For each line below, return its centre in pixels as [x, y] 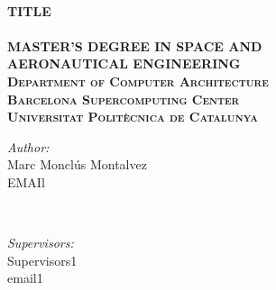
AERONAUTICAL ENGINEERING [124, 63]
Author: [28, 146]
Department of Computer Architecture [138, 81]
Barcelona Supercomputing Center [124, 99]
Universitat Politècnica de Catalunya [133, 117]
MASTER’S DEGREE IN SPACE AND [135, 45]
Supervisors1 [42, 260]
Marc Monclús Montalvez [77, 164]
